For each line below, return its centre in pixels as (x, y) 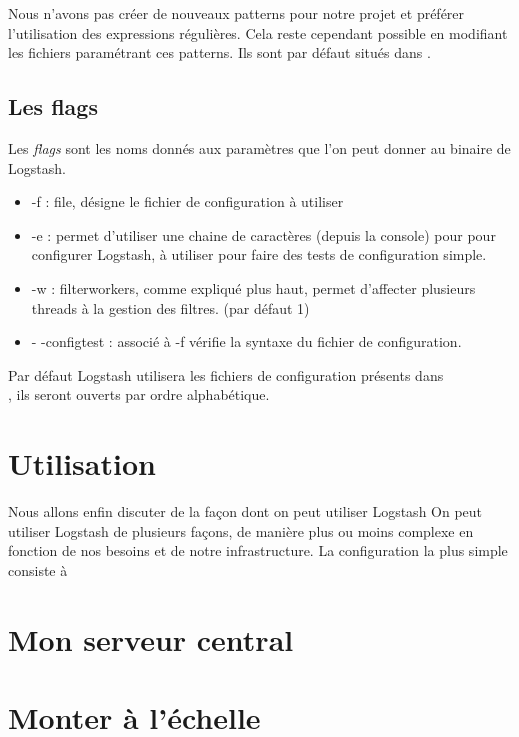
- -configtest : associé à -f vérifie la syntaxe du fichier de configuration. (246, 341)
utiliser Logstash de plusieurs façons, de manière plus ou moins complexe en (241, 530)
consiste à (38, 569)
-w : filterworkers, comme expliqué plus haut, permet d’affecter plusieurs (253, 287)
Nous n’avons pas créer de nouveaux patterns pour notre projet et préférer (236, 13)
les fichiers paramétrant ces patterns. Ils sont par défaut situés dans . (219, 52)
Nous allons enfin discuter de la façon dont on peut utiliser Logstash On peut (245, 511)
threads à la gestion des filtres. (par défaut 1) (170, 307)
